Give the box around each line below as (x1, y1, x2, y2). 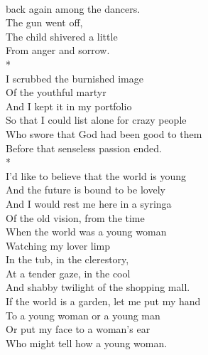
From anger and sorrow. (6, 43, 110, 58)
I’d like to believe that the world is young (6, 168, 187, 183)
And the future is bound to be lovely (6, 182, 165, 197)
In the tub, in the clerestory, (6, 252, 129, 267)
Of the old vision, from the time (6, 210, 145, 225)
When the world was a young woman (6, 224, 167, 239)
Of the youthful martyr (6, 85, 106, 100)
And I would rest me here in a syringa (6, 196, 172, 211)
